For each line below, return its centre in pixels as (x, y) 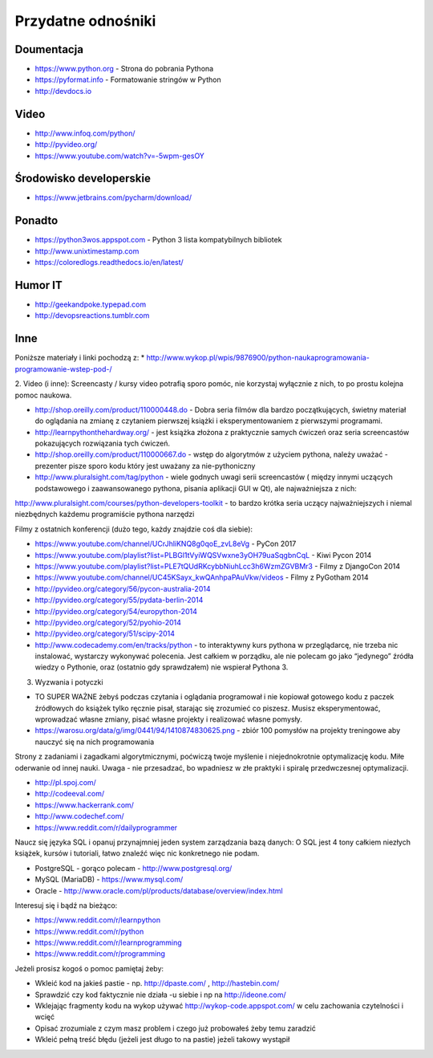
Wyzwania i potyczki (69, 682)
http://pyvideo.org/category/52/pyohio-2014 (108, 622)
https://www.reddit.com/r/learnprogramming (108, 942)
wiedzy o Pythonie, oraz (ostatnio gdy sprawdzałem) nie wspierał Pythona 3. (162, 667)
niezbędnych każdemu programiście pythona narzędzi (105, 515)
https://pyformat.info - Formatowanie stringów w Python (128, 79)
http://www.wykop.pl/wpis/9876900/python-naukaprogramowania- (258, 358)
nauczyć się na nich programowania (95, 742)
